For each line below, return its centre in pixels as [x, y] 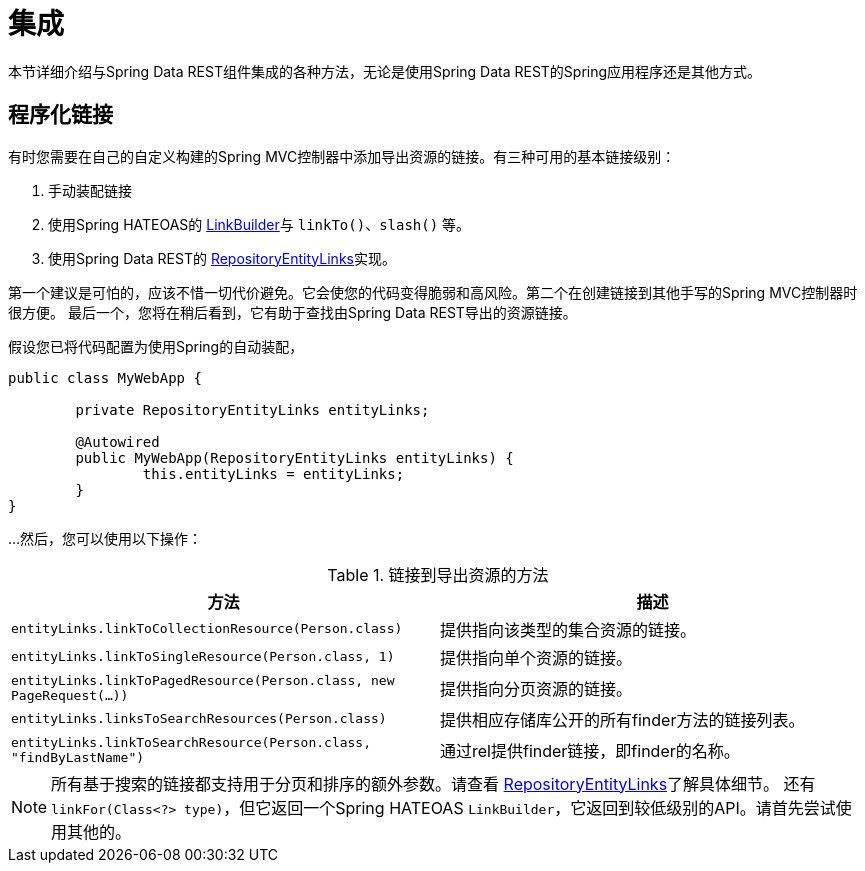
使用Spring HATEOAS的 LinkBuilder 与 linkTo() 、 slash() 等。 [259, 224]
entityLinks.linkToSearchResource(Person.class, [191, 742]
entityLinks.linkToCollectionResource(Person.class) [207, 629]
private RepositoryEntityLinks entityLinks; [252, 409]
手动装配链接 [90, 190]
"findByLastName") [78, 757]
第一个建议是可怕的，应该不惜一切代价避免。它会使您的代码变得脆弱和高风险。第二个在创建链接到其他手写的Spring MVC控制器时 [433, 292]
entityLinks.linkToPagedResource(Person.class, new [203, 680]
